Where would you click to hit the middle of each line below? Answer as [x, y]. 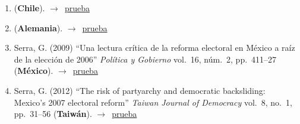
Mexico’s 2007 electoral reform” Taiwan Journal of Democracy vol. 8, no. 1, [153, 102]
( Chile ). [29, 8]
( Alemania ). [38, 27]
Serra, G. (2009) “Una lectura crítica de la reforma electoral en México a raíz [154, 48]
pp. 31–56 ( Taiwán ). [53, 114]
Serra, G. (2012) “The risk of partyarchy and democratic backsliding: [140, 90]
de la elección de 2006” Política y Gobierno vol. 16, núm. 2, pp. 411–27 [145, 59]
